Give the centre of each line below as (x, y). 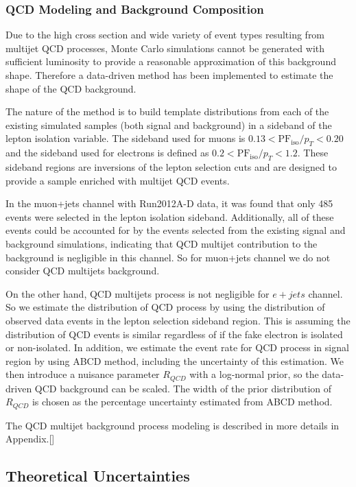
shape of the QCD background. (71, 88)
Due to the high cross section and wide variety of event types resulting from (165, 35)
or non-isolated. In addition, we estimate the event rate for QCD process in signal (177, 347)
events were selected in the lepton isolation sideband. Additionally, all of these (170, 216)
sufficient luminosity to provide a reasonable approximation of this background (171, 61)
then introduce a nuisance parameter (83, 374)
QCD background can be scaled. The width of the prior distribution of (183, 388)
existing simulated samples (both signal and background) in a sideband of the (169, 124)
